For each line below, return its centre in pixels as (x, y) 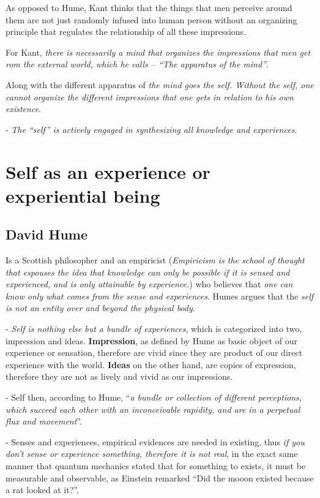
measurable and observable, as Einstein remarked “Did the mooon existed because (160, 477)
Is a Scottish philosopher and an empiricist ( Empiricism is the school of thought (155, 260)
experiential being (83, 195)
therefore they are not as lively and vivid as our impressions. (119, 376)
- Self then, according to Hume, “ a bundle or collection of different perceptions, (154, 397)
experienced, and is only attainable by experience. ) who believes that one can (149, 284)
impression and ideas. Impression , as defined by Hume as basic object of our (151, 340)
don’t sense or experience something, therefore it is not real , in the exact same (152, 454)
